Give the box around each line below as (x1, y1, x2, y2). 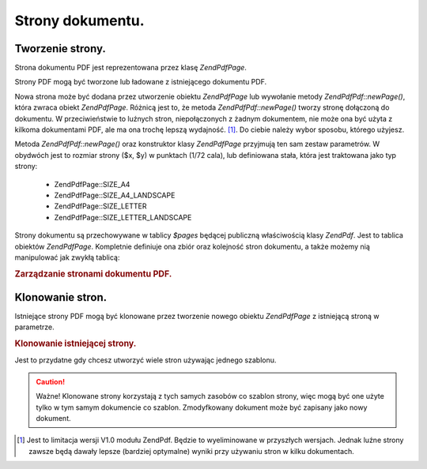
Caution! (36, 377, 66, 386)
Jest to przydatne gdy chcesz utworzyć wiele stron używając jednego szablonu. (14, 355, 277, 365)
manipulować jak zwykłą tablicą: (14, 253, 120, 262)
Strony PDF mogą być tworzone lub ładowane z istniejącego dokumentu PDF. (14, 77, 267, 87)
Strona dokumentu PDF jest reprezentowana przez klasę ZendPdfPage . (14, 63, 247, 73)
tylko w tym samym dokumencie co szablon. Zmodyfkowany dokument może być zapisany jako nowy (36, 403, 368, 412)
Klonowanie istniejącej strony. (14, 338, 137, 349)
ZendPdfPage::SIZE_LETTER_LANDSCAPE (54, 212, 192, 222)
